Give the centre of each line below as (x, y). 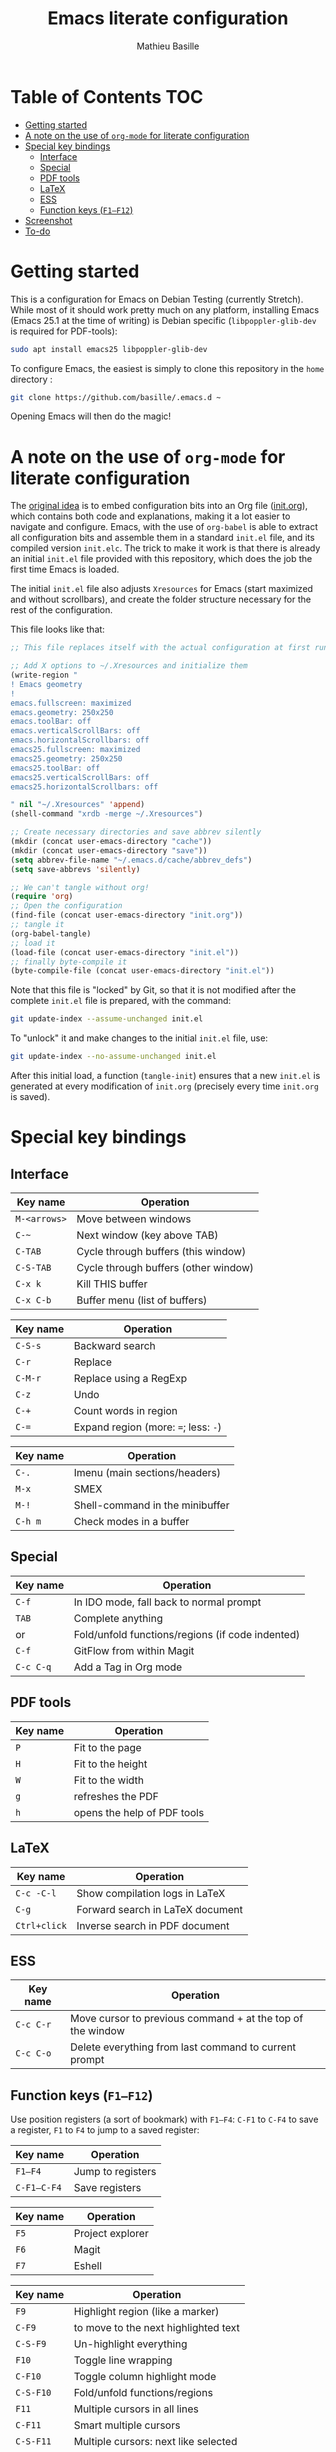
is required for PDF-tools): (64, 331)
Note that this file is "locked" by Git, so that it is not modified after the (153, 990)
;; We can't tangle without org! (80, 887)
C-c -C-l (36, 1893)
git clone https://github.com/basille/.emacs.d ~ (116, 397)
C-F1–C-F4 (38, 2188)
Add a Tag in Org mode (128, 1667)
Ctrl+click (41, 1925)
